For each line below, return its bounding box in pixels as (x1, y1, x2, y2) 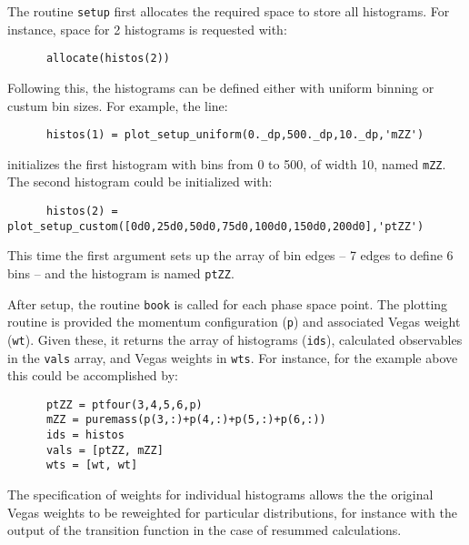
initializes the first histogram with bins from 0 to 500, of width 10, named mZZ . (7, 154, 446, 173)
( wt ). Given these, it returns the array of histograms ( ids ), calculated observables (7, 329, 463, 348)
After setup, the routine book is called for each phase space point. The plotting (7, 294, 448, 313)
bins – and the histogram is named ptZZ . (7, 263, 234, 282)
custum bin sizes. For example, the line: (7, 96, 228, 115)
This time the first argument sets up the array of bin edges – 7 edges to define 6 (7, 246, 454, 265)
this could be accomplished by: (7, 366, 178, 385)
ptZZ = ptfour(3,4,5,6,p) (45, 398, 203, 411)
